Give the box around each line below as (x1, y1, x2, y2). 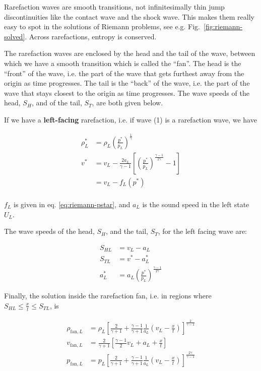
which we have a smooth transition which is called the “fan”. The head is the (4, 57, 241, 68)
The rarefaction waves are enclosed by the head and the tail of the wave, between (4, 48, 255, 58)
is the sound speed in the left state (142, 199, 249, 210)
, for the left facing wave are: (158, 226, 247, 236)
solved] (4, 31, 25, 41)
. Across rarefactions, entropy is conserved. (25, 31, 157, 41)
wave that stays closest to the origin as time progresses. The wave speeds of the (4, 87, 249, 98)
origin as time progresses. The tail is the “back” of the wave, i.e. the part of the (4, 78, 250, 88)
